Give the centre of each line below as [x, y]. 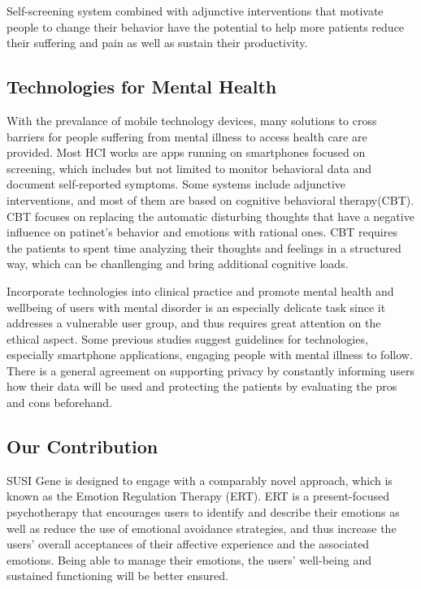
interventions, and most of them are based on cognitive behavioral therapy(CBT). [210, 199]
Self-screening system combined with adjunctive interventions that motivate [195, 11]
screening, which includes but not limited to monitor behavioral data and [189, 168]
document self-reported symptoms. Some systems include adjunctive [176, 184]
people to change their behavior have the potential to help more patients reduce [206, 26]
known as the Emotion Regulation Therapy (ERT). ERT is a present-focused [198, 496]
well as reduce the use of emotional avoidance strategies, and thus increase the [202, 528]
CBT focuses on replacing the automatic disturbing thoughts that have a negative [210, 216]
